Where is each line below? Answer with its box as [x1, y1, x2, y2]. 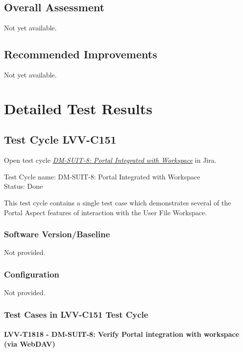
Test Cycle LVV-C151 [4, 132, 117, 147]
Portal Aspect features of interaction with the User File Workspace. [4, 207, 207, 217]
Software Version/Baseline [4, 228, 110, 240]
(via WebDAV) [4, 338, 55, 349]
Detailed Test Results [4, 98, 152, 118]
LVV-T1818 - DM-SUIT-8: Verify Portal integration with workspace [4, 329, 240, 339]
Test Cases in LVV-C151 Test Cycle [4, 308, 148, 320]
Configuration [4, 268, 60, 280]
